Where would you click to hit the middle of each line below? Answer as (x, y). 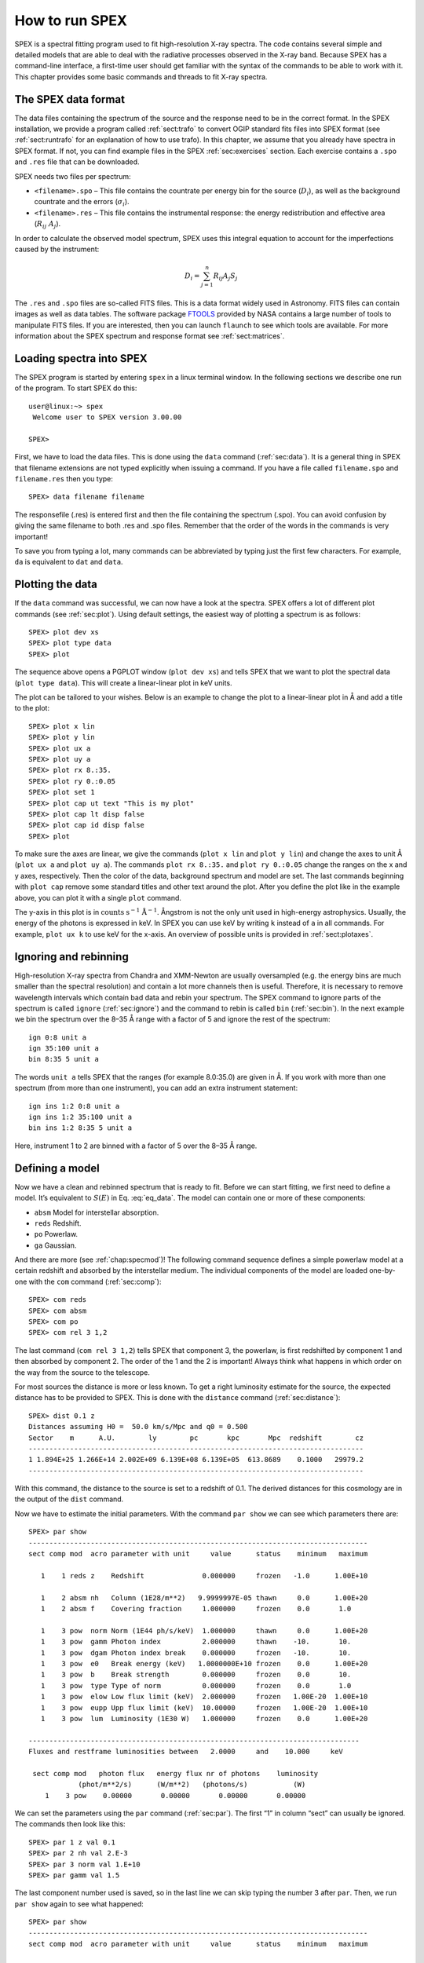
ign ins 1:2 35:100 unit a (80, 1117)
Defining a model (57, 1168)
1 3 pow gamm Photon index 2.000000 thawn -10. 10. (196, 1642)
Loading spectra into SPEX (81, 358)
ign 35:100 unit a (64, 1049)
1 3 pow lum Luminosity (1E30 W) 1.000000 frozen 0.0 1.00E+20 (204, 1718)
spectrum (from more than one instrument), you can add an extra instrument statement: (156, 1088)
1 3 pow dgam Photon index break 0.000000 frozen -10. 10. (196, 1652)
